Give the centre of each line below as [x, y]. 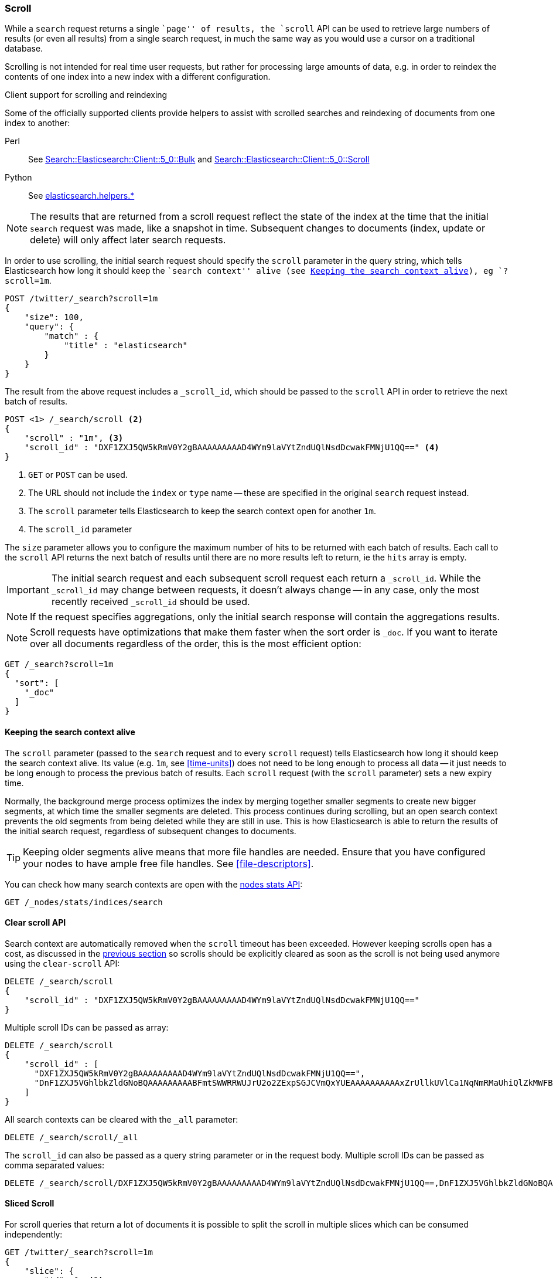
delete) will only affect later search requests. [128, 240]
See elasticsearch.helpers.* [81, 196]
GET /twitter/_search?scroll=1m [79, 1252]
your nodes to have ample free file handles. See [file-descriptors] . [168, 863]
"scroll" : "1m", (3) [74, 438]
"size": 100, [54, 317]
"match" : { [71, 336]
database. [24, 49]
